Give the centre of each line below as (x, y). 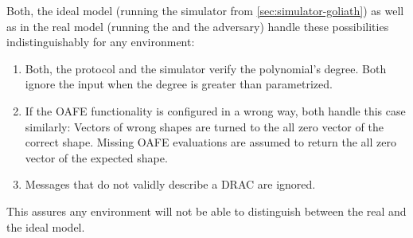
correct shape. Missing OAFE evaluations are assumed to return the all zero (210, 142)
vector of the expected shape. (96, 157)
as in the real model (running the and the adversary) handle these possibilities (198, 26)
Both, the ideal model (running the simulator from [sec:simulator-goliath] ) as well (205, 10)
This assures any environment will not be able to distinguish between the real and (206, 211)
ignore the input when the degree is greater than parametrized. (179, 84)
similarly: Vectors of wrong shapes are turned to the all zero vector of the (204, 126)
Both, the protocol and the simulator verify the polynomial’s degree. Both (206, 68)
